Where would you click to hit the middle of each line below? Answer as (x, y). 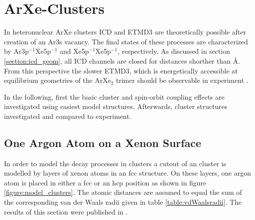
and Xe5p (74, 51)
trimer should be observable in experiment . (182, 80)
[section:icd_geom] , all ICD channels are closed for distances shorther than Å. (122, 60)
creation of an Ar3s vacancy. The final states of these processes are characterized (126, 41)
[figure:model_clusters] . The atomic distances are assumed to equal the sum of (123, 192)
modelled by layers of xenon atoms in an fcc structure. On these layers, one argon (127, 173)
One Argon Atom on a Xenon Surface (103, 142)
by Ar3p (17, 51)
